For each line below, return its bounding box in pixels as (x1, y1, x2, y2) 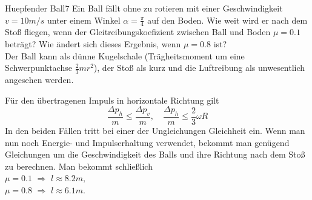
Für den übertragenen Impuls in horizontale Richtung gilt (5, 93, 219, 106)
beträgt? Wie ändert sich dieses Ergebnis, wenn (5, 38, 181, 50)
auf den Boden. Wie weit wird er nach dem (147, 13, 308, 26)
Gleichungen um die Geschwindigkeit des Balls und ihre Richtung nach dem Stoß (5, 148, 305, 161)
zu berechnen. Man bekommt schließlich (5, 159, 153, 172)
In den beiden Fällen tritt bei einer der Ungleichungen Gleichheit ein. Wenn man (5, 124, 305, 137)
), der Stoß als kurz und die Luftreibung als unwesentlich (93, 61, 305, 74)
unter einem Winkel (47, 13, 121, 26)
